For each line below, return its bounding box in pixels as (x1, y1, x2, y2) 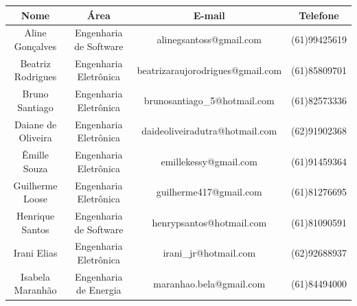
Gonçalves (14, 38, 57, 53)
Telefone (299, 8, 339, 22)
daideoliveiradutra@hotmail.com (141, 123, 277, 138)
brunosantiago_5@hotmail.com (143, 93, 275, 108)
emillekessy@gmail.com (161, 154, 257, 168)
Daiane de (14, 117, 57, 131)
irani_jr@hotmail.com (163, 246, 256, 260)
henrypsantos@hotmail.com (152, 215, 267, 229)
